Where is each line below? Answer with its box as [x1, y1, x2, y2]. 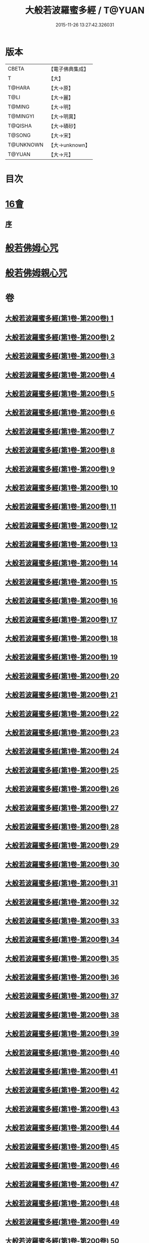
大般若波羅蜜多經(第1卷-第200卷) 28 [5, 822, 120, 831]
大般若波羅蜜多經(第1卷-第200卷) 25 [5, 766, 119, 774]
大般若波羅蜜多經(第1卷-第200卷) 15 [5, 578, 118, 586]
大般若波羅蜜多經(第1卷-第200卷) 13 [5, 540, 118, 549]
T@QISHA [8, 122, 32, 129]
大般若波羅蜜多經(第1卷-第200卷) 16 [5, 596, 118, 605]
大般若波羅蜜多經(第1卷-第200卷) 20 [5, 671, 120, 680]
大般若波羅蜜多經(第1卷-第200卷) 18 [5, 634, 118, 643]
